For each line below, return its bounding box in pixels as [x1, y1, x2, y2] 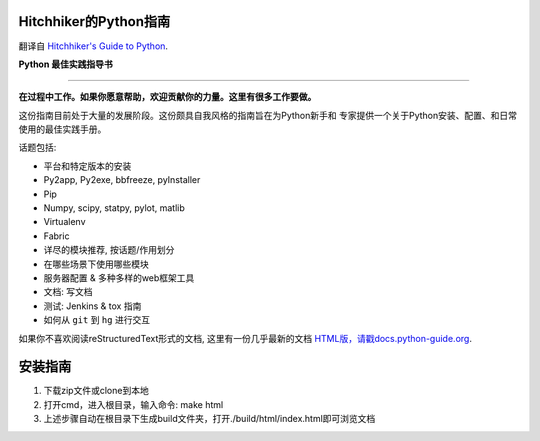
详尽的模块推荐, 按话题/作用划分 [43, 244, 175, 256]
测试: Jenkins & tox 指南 [43, 300, 142, 312]
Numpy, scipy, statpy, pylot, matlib [43, 202, 185, 214]
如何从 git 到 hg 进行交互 [43, 314, 150, 326]
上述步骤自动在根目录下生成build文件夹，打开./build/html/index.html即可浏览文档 [43, 413, 376, 425]
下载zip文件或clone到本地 [43, 385, 149, 397]
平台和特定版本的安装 [43, 160, 132, 172]
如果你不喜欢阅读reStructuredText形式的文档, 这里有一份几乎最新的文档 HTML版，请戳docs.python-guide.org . [18, 332, 472, 344]
